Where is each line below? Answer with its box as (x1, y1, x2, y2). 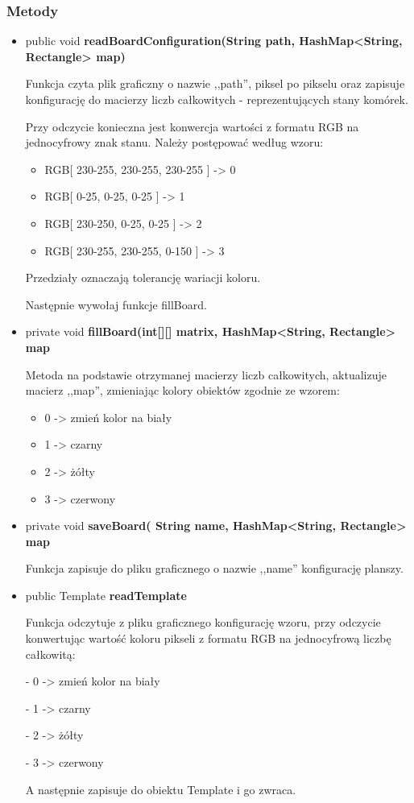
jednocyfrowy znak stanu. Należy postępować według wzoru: (25, 134, 324, 151)
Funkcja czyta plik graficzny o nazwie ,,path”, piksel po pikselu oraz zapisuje (25, 75, 405, 92)
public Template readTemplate (25, 586, 187, 603)
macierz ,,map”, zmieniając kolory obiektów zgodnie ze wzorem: (25, 382, 340, 399)
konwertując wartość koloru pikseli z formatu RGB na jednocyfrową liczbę (25, 630, 391, 647)
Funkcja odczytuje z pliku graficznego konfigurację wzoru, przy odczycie (25, 614, 381, 631)
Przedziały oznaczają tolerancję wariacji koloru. (25, 269, 261, 286)
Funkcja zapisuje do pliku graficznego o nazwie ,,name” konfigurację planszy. (25, 560, 404, 577)
